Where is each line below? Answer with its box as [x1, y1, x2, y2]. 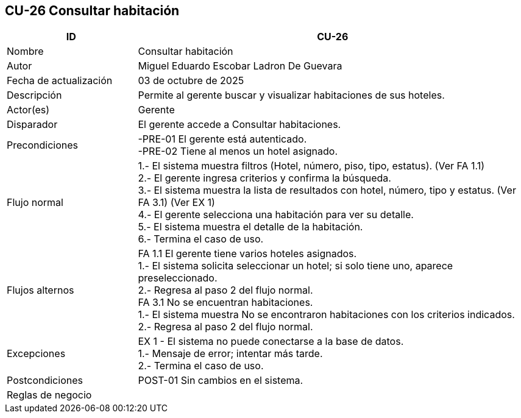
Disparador [7, 118, 58, 131]
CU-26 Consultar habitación [5, 3, 180, 18]
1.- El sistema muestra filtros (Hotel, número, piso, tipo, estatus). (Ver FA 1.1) [138, 160, 485, 172]
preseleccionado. [138, 272, 218, 285]
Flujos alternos [7, 284, 74, 297]
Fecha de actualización [7, 74, 113, 87]
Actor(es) [7, 104, 50, 116]
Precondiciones [7, 139, 78, 152]
